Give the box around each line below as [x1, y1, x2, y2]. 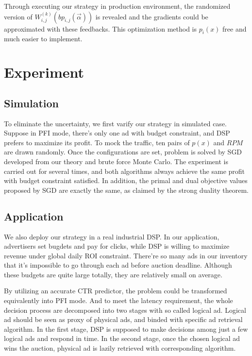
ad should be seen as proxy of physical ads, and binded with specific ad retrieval [4, 314, 243, 324]
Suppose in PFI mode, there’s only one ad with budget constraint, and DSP [4, 128, 230, 138]
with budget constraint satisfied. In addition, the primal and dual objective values [4, 175, 248, 186]
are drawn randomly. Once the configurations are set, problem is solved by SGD [4, 147, 242, 157]
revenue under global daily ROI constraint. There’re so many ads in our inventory [4, 250, 248, 260]
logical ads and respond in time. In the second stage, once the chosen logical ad [4, 333, 240, 343]
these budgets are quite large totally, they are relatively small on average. [4, 269, 222, 279]
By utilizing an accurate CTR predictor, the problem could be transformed [4, 286, 227, 296]
